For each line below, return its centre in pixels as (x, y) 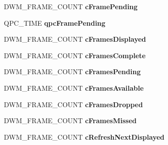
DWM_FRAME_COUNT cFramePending (71, 6)
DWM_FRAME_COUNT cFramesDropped (73, 104)
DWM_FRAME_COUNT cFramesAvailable (74, 88)
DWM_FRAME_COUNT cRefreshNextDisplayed (84, 137)
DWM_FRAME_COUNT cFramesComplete (75, 55)
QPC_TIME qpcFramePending (55, 23)
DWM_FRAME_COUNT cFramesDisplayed (75, 39)
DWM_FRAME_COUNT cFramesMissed (70, 121)
